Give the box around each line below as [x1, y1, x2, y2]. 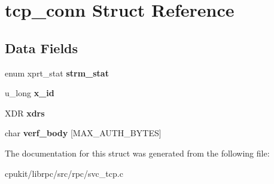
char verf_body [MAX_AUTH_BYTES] [5, 127, 162, 139]
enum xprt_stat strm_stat [5, 66, 109, 79]
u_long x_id [5, 87, 54, 99]
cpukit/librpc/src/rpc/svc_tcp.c [5, 167, 123, 179]
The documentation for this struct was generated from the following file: [5, 146, 270, 159]
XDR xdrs [5, 106, 45, 119]
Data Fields [5, 38, 78, 57]
